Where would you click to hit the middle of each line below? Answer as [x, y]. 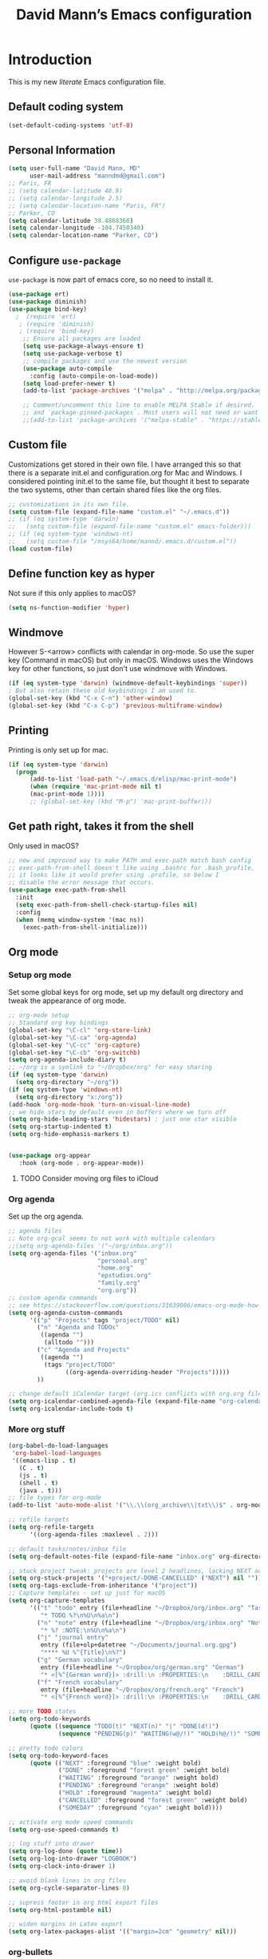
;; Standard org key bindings [59, 1023]
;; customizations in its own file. [69, 504]
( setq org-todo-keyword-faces [59, 1755]
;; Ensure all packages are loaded [82, 339]
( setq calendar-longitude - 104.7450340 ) [77, 228]
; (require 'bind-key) [56, 332]
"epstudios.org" [124, 1276]
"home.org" [115, 1268]
